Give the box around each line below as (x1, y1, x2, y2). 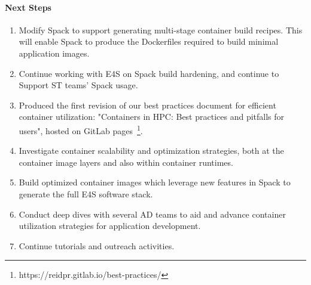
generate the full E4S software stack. (19, 187, 153, 200)
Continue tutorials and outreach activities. (19, 239, 175, 252)
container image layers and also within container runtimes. (19, 156, 233, 168)
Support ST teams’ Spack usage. (19, 79, 138, 91)
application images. (19, 47, 90, 59)
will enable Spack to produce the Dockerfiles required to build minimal (19, 35, 279, 48)
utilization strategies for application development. (19, 219, 201, 232)
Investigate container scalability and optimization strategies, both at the (19, 144, 284, 157)
